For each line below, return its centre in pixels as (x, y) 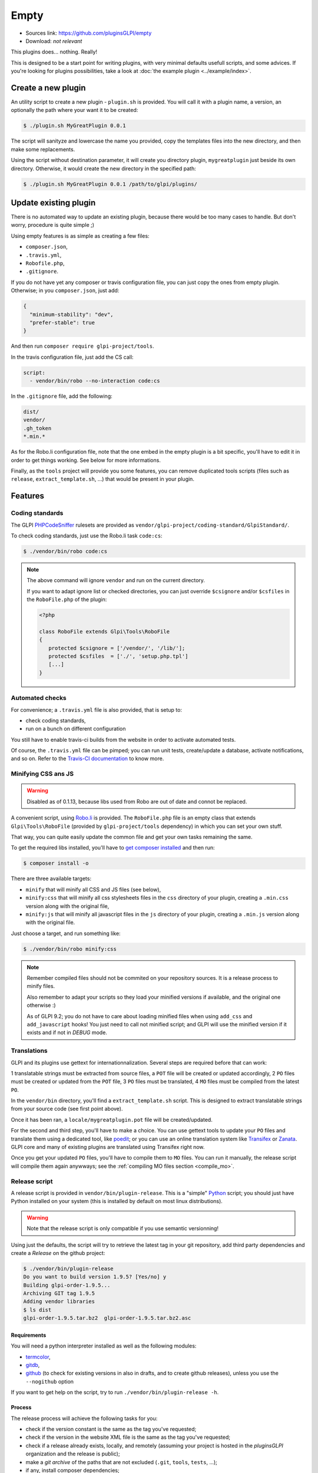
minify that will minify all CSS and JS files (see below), (93, 889)
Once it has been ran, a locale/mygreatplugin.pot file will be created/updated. (112, 1119)
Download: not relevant (54, 41)
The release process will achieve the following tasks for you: (84, 1418)
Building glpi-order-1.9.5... (67, 1285)
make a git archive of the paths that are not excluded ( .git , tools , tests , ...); (122, 1462)
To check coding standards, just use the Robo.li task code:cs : (87, 536)
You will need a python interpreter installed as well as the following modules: (104, 1346)
